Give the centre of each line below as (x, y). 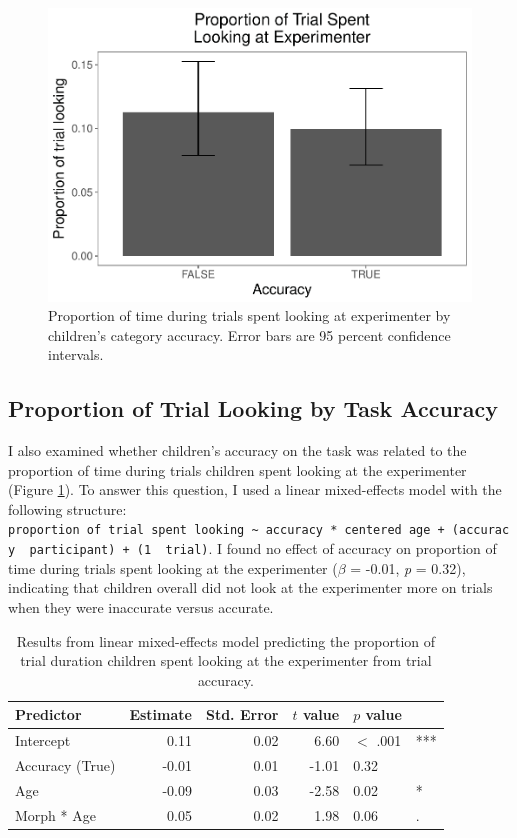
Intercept (43, 740)
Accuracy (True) (65, 765)
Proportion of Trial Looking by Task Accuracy (253, 408)
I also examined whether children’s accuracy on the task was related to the (237, 450)
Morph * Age (55, 814)
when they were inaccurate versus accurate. (141, 606)
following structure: (67, 508)
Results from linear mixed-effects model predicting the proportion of (226, 640)
